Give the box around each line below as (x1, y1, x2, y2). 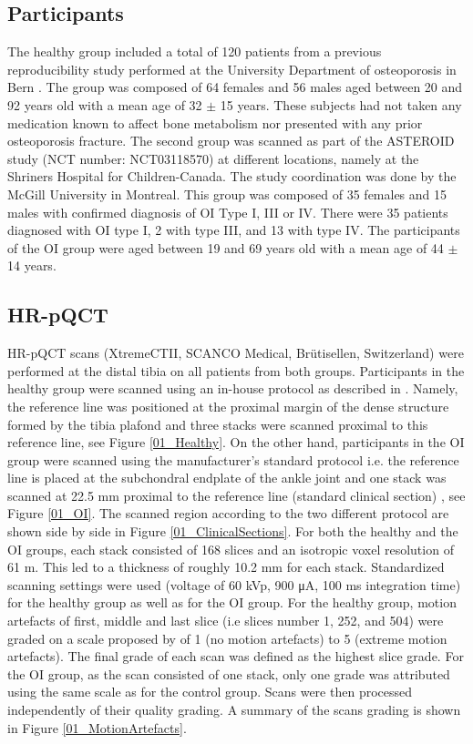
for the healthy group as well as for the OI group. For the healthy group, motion (7, 593, 457, 612)
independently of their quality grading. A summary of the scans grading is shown (7, 700, 461, 719)
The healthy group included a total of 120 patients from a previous (7, 42, 382, 61)
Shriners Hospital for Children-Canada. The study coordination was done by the (7, 167, 457, 186)
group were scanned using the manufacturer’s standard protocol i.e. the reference (7, 450, 459, 469)
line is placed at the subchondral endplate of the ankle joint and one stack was (7, 468, 447, 487)
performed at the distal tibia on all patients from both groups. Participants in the (7, 361, 465, 380)
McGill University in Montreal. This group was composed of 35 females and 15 (7, 184, 447, 203)
